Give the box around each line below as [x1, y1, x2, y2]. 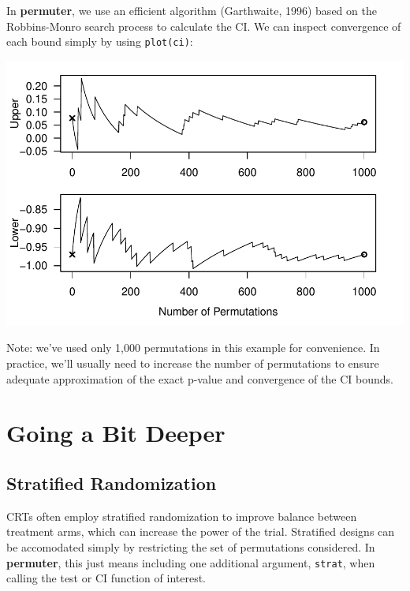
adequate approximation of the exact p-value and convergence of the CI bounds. [6, 370, 393, 387]
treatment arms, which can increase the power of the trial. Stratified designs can [6, 523, 395, 540]
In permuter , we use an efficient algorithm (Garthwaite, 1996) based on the [6, 2, 377, 18]
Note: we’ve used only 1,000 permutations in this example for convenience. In [6, 339, 380, 356]
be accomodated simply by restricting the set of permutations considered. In [6, 538, 375, 555]
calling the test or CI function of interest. [6, 570, 207, 586]
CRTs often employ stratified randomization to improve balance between [6, 507, 357, 524]
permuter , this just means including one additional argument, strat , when [6, 554, 375, 570]
